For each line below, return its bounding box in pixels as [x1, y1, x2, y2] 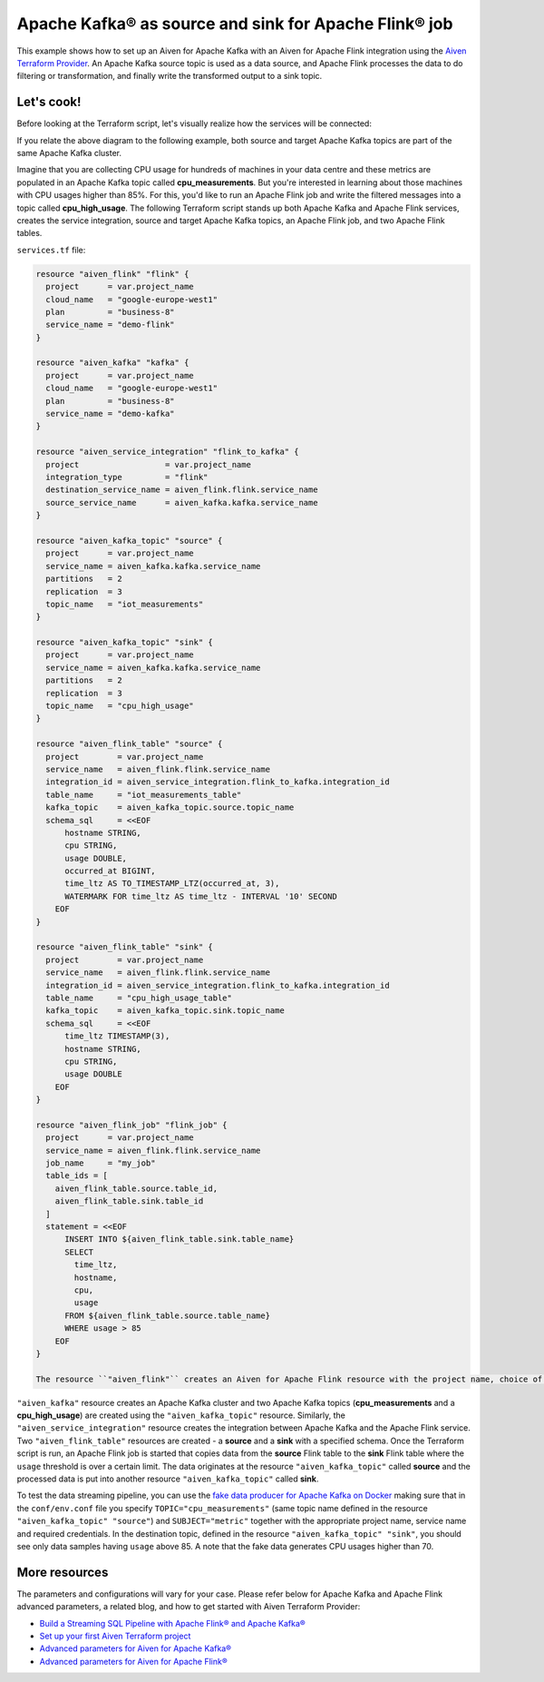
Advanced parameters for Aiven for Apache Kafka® [39, 1643, 231, 1654]
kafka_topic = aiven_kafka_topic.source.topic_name [45, 802, 295, 812]
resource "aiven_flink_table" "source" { [35, 739, 223, 749]
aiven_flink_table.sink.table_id [54, 1196, 204, 1206]
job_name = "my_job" [45, 1158, 156, 1168]
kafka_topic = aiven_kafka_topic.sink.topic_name [45, 1006, 285, 1016]
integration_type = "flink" [45, 472, 209, 482]
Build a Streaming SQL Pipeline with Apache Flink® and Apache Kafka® [39, 1618, 306, 1628]
